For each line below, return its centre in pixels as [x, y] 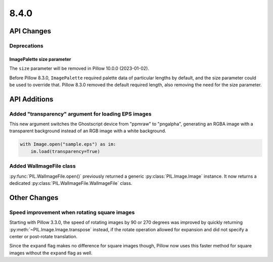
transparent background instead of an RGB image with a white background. [88, 131]
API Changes [30, 31]
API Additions [31, 99]
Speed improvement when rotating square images [72, 212]
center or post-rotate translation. [43, 236]
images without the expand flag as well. [51, 253]
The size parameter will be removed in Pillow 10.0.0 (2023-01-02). [79, 69]
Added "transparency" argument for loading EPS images [80, 114]
